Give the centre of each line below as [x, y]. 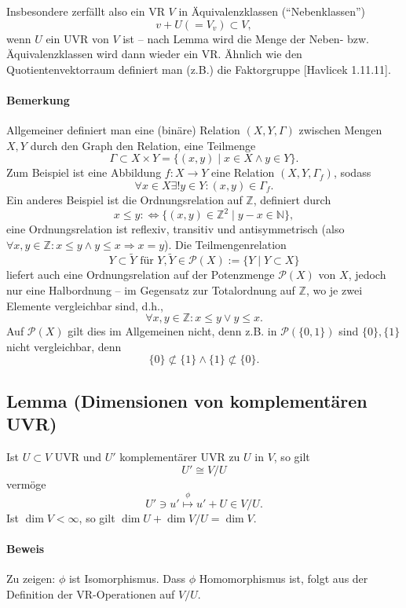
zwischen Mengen [340, 130]
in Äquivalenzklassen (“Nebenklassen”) [272, 11]
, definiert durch [292, 199]
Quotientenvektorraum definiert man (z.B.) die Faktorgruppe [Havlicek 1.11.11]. [199, 69]
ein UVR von [77, 38]
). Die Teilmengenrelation [225, 244]
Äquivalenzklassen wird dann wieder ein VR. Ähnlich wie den [154, 54]
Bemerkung [38, 99]
